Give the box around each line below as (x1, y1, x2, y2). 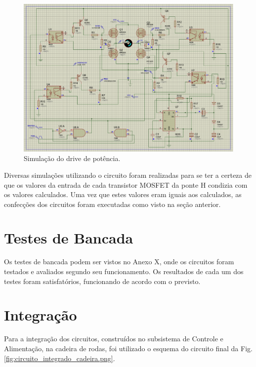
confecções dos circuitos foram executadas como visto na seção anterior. (4, 199, 221, 209)
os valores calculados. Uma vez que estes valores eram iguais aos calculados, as (4, 189, 242, 200)
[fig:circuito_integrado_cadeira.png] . (4, 353, 115, 363)
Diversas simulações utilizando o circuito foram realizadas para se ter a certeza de (4, 169, 252, 180)
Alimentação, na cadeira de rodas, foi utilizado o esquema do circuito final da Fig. (4, 343, 253, 353)
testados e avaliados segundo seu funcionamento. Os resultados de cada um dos (4, 266, 244, 277)
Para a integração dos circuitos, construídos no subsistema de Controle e (4, 333, 223, 344)
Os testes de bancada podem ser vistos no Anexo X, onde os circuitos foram (4, 256, 234, 267)
